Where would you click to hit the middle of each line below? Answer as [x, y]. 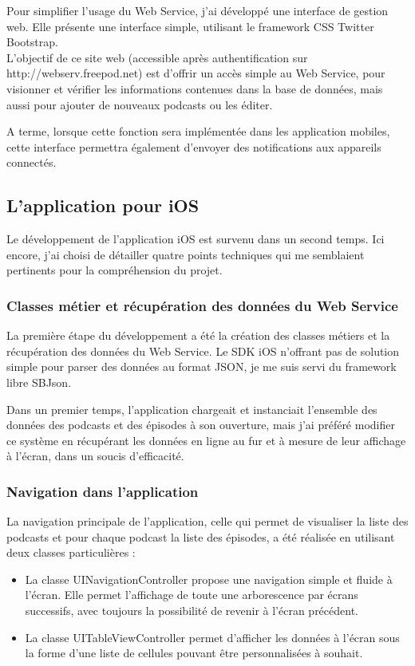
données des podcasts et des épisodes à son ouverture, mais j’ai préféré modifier [201, 425]
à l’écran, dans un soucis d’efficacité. [95, 456]
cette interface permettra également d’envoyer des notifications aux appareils [194, 146]
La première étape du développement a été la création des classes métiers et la [198, 335]
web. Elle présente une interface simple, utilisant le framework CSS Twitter [190, 26]
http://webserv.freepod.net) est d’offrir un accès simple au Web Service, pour [196, 73]
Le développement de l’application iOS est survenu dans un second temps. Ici [196, 239]
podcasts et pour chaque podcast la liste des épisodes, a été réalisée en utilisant [201, 536]
